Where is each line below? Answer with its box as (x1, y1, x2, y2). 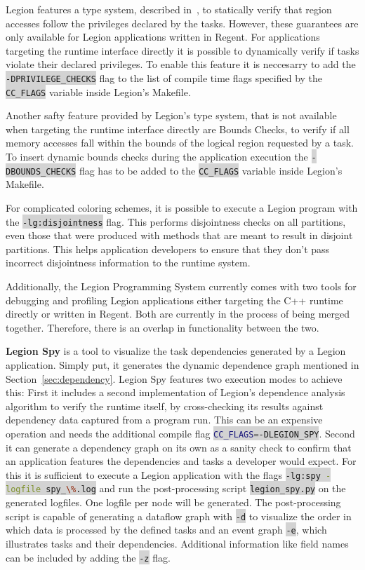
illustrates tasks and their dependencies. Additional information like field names (6, 536, 349, 550)
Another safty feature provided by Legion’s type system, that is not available (6, 108, 337, 123)
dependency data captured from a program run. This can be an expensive (6, 412, 323, 427)
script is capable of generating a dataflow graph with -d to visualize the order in (6, 508, 352, 523)
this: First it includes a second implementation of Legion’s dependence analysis (6, 385, 345, 400)
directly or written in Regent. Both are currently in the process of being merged (6, 306, 350, 321)
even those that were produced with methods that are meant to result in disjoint (6, 228, 353, 243)
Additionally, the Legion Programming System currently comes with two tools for (6, 279, 357, 293)
